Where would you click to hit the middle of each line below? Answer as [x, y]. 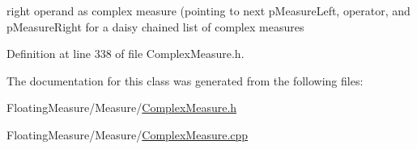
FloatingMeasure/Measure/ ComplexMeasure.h [122, 108]
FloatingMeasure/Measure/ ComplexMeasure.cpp [128, 134]
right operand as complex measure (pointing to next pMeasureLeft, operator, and [208, 10]
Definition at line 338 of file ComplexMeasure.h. [126, 54]
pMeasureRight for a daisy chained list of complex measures [155, 26]
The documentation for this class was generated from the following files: [185, 80]
